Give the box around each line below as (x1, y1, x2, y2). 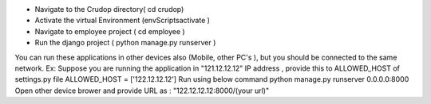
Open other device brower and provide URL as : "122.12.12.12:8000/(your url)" (14, 86, 270, 95)
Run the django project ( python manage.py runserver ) (34, 38, 216, 48)
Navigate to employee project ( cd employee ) (34, 26, 185, 36)
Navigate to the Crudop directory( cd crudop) (34, 5, 184, 13)
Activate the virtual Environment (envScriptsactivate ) (34, 16, 211, 25)
